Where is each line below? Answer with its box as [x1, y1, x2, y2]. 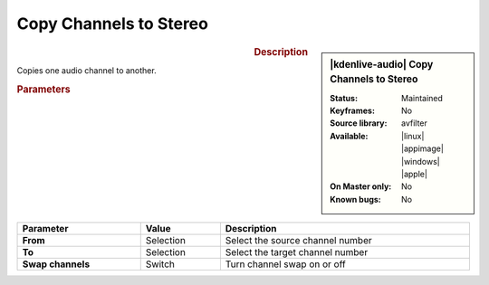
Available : [330, 130, 369, 141]
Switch [145, 258, 176, 271]
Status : [330, 92, 358, 103]
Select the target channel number [225, 246, 369, 259]
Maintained [401, 92, 444, 103]
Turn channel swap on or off [225, 258, 346, 271]
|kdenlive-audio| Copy [330, 58, 434, 71]
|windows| [401, 156, 440, 166]
